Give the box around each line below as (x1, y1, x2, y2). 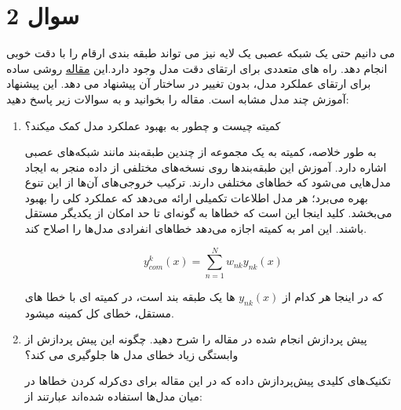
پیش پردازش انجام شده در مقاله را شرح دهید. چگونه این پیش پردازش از (24, 331, 367, 347)
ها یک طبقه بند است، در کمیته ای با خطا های (24, 288, 235, 304)
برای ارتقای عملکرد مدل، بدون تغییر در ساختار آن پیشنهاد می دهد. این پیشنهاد (6, 75, 371, 92)
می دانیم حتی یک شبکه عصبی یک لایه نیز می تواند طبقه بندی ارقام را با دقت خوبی (6, 45, 396, 61)
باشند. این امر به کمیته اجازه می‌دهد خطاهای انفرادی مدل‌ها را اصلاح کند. (24, 220, 367, 237)
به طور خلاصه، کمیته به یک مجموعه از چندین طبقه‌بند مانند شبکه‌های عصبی (24, 143, 377, 160)
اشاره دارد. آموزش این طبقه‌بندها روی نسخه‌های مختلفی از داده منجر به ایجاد (24, 158, 387, 175)
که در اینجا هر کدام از (283, 288, 384, 304)
